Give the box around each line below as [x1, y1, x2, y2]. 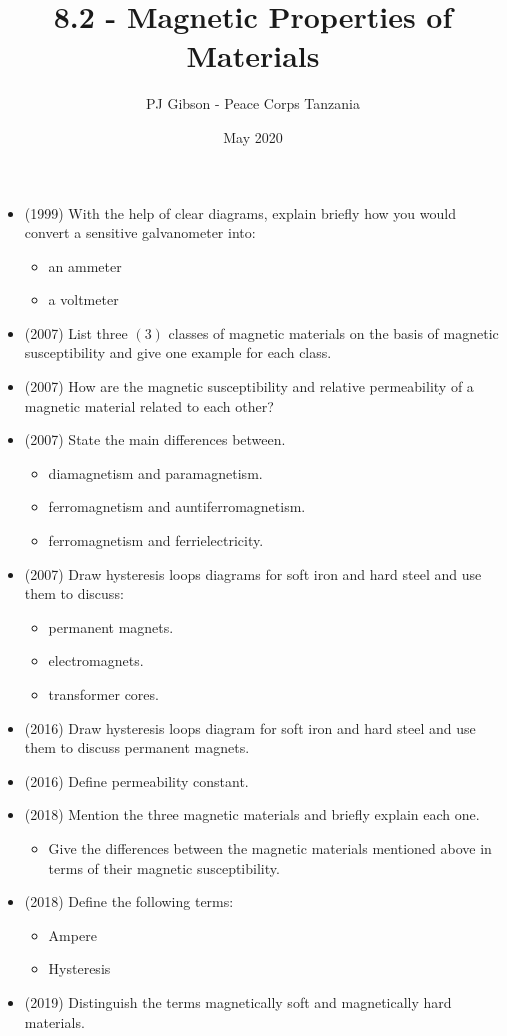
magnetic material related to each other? [24, 395, 274, 416]
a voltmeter [48, 289, 119, 310]
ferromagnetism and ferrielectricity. [48, 530, 264, 551]
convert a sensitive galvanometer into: [24, 222, 256, 243]
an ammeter [48, 255, 122, 276]
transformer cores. [48, 684, 159, 704]
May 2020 [223, 126, 283, 147]
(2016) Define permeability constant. [24, 770, 249, 791]
